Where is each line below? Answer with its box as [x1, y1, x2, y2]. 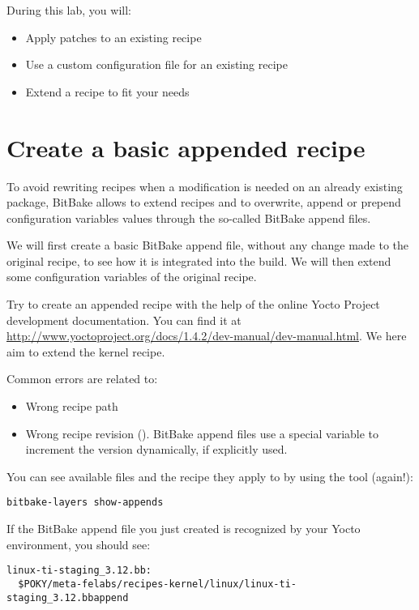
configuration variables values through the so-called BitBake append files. [6, 209, 371, 226]
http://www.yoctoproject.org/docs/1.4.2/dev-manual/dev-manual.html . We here [6, 327, 407, 344]
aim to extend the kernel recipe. [6, 343, 165, 360]
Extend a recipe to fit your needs [25, 83, 190, 100]
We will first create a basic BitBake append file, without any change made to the [6, 237, 409, 254]
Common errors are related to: [6, 370, 158, 387]
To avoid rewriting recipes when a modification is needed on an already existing [6, 177, 403, 194]
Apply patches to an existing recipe [25, 28, 202, 45]
